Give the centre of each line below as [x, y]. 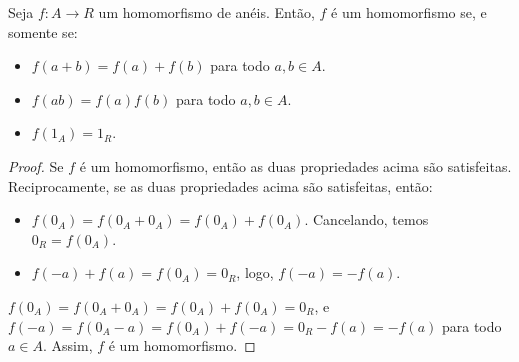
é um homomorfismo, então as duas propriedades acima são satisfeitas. [295, 165]
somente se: [43, 31]
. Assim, [68, 345]
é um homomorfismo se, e [409, 12]
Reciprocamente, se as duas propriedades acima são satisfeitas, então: [220, 185]
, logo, [255, 272]
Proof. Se [36, 165]
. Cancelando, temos [366, 219]
